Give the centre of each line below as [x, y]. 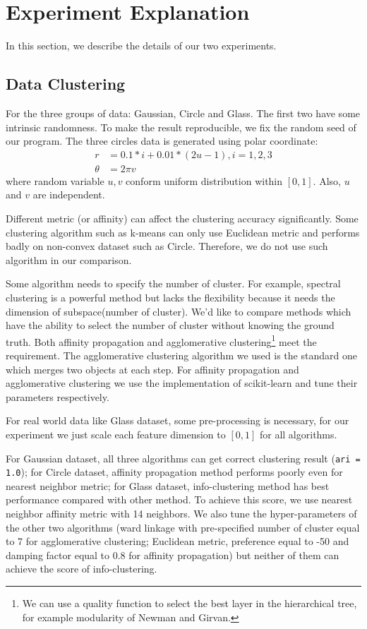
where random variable [55, 180]
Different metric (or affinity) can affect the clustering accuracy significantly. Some [182, 218]
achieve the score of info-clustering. [82, 569]
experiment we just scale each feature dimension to [116, 434]
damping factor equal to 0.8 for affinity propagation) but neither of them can [173, 555]
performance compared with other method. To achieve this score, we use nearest [179, 499]
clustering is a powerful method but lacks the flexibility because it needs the [170, 297]
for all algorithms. [298, 434]
